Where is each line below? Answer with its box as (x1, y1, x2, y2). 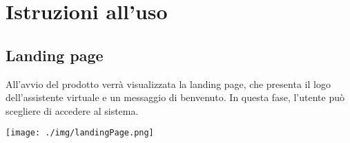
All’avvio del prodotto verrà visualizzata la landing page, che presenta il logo (6, 76, 331, 91)
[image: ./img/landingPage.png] (6, 128, 154, 138)
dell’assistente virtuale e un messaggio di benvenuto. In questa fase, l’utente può (6, 90, 344, 104)
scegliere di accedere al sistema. (6, 103, 139, 118)
